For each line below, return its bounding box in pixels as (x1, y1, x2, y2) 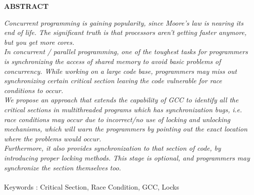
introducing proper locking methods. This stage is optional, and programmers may (4, 152, 250, 162)
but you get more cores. (4, 36, 74, 47)
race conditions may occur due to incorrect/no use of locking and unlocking (4, 114, 230, 124)
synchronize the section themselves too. (4, 162, 121, 172)
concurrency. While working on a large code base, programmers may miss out (4, 65, 237, 76)
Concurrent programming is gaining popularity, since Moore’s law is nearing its (4, 17, 244, 28)
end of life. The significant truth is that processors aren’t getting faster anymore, (4, 27, 247, 37)
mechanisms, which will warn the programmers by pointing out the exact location (4, 124, 248, 134)
